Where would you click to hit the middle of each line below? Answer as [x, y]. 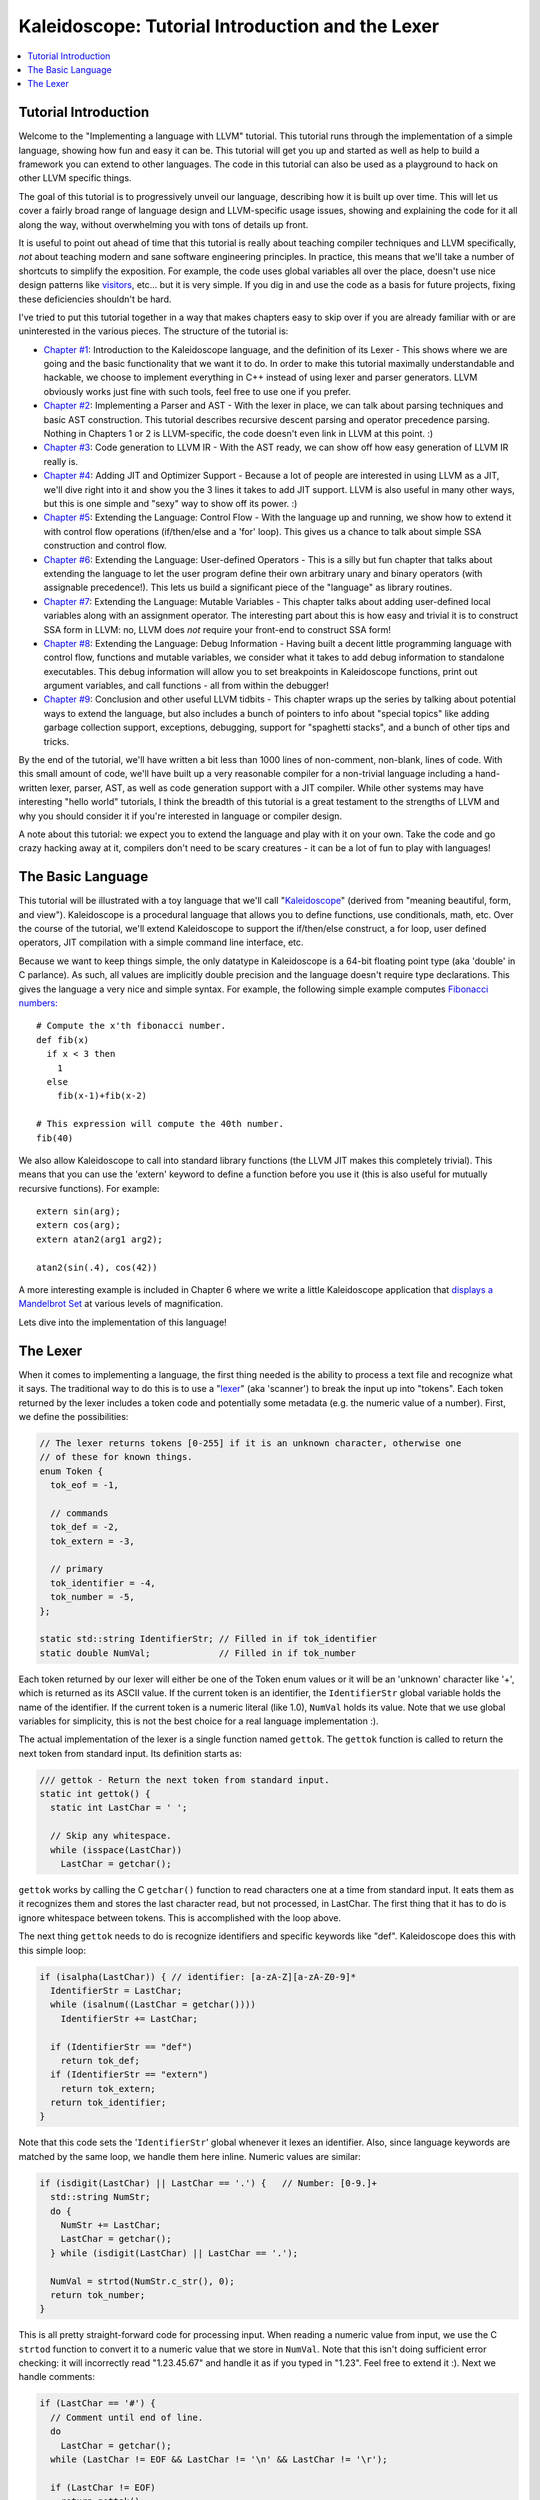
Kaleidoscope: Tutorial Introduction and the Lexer [229, 26]
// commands [79, 1513]
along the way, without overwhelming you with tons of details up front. [163, 224]
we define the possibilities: [73, 1416]
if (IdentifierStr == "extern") [129, 2074]
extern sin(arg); [78, 1211]
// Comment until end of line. [127, 2417]
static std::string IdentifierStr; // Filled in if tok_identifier [208, 1639]
